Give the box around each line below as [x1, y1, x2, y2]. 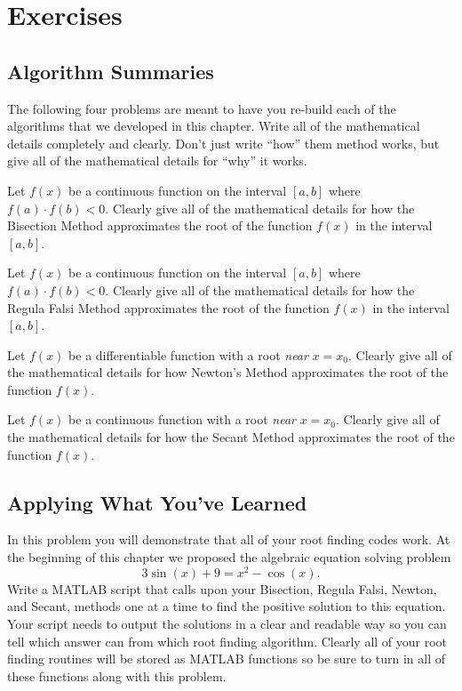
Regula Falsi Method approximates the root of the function [7, 298, 330, 317]
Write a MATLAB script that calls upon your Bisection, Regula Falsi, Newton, [7, 579, 437, 598]
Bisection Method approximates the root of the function [7, 216, 313, 235]
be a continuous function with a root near [68, 410, 296, 429]
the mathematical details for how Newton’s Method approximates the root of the [7, 363, 449, 382]
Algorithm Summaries [7, 57, 214, 84]
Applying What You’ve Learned [7, 488, 307, 516]
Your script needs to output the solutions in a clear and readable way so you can [7, 614, 447, 632]
